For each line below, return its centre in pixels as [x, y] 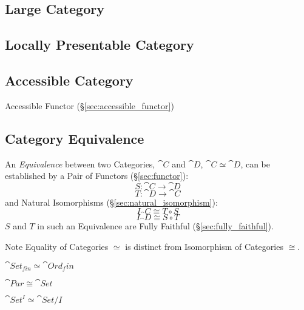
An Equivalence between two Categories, [80, 163]
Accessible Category [69, 80]
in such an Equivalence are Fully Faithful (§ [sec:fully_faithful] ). [155, 226]
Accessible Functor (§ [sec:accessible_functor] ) [90, 105]
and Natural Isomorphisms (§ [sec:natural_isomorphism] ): [111, 202]
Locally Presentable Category [100, 45]
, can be [255, 163]
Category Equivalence [75, 138]
